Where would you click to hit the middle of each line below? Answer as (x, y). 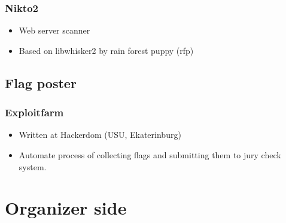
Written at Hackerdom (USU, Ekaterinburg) (100, 135)
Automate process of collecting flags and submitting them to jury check (150, 155)
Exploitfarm (34, 112)
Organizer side (66, 208)
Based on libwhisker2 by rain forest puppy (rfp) (106, 50)
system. (33, 166)
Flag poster (41, 82)
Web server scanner (54, 30)
